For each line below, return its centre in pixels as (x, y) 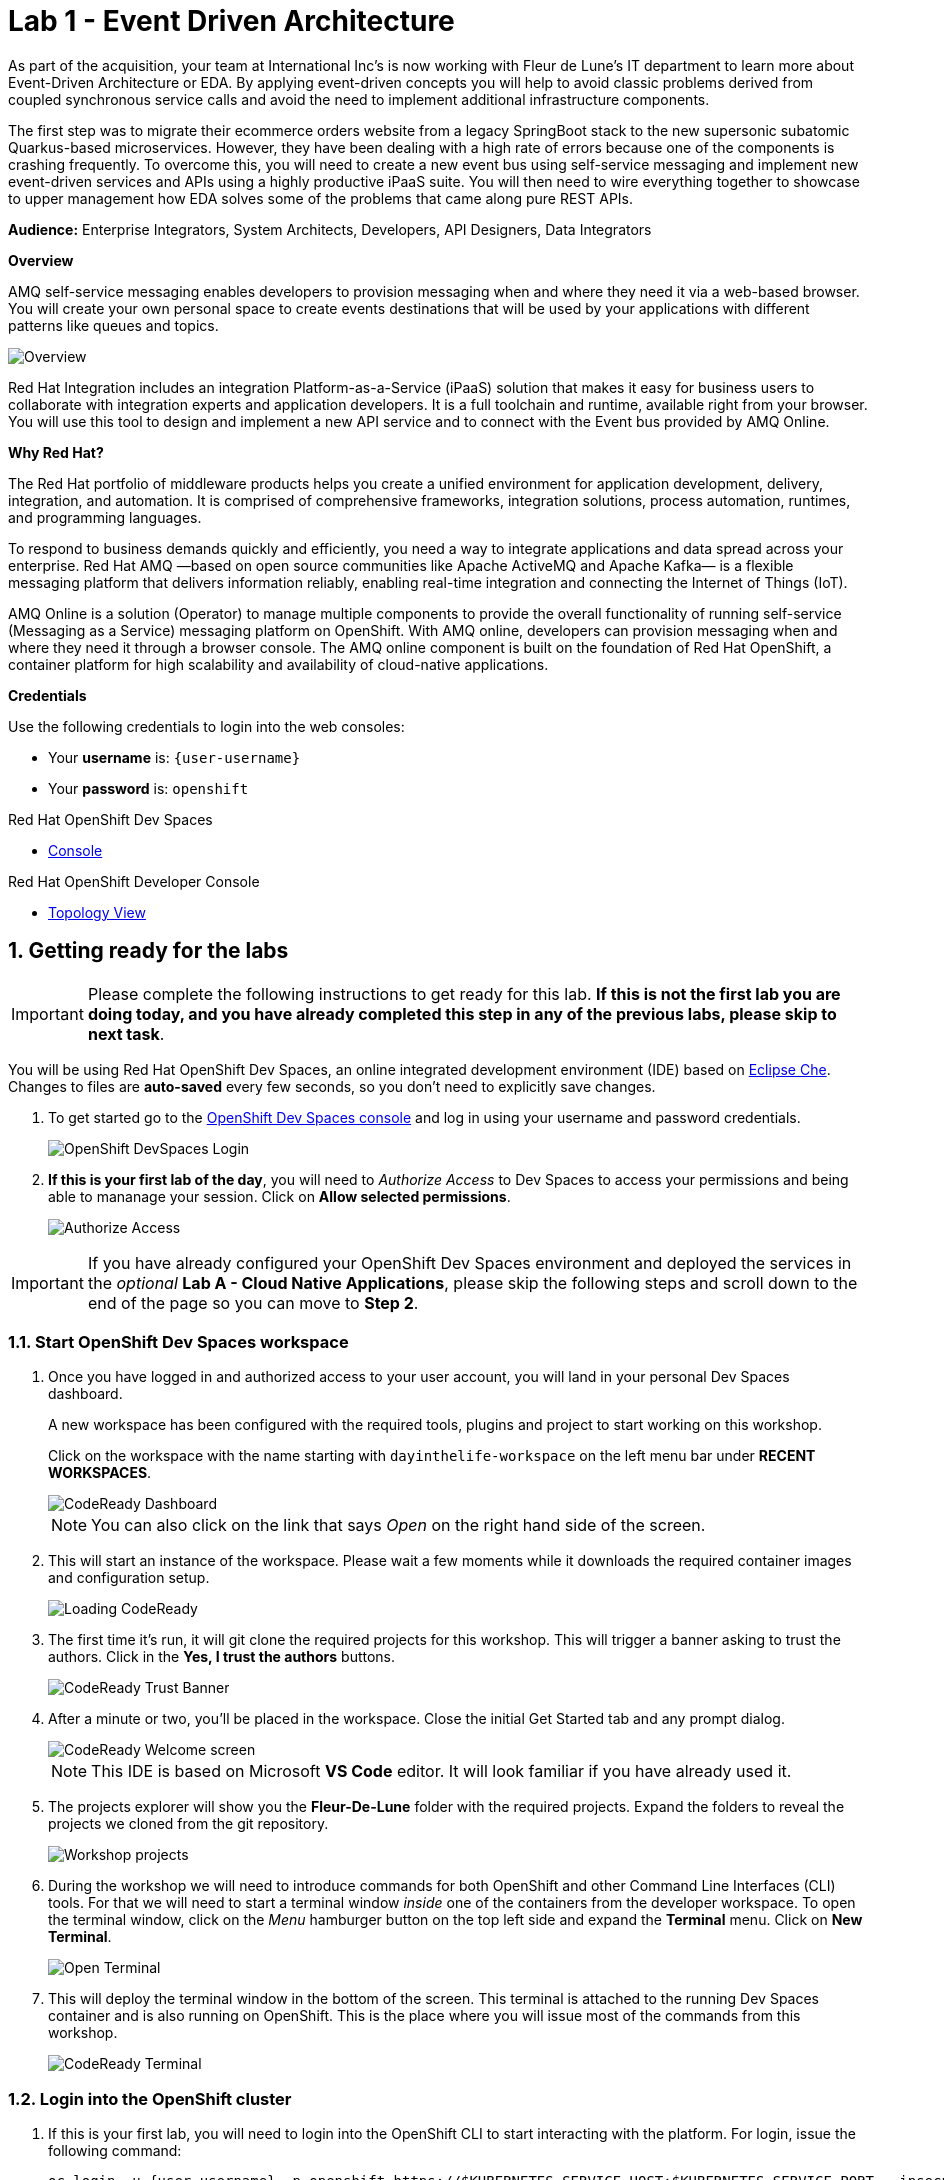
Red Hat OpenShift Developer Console (134, 881)
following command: (115, 2151)
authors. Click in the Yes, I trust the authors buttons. (222, 1657)
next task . (126, 1033)
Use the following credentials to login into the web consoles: (206, 726)
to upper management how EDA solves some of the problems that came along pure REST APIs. (321, 198)
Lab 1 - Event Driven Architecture (231, 21)
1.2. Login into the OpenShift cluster (150, 2098)
